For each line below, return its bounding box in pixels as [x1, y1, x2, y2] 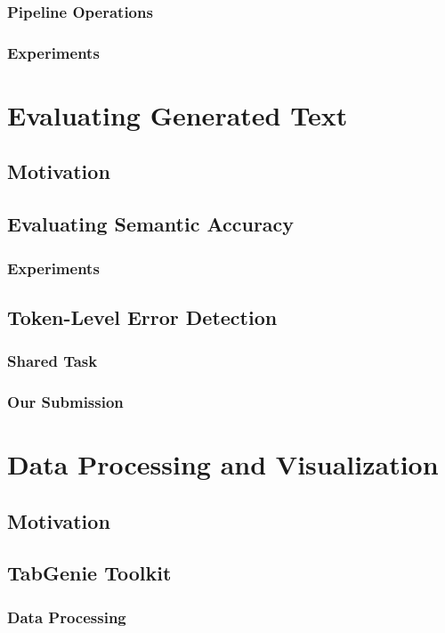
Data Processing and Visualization [7, 446, 439, 483]
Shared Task [7, 350, 98, 372]
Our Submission [7, 391, 124, 413]
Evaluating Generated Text [7, 96, 348, 133]
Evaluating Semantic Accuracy [7, 210, 295, 238]
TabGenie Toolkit [7, 559, 172, 587]
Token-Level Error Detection [7, 303, 278, 330]
